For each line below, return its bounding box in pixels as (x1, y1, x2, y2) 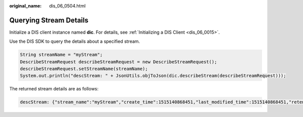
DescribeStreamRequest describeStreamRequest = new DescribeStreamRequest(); (20, 59, 217, 65)
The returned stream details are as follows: (9, 86, 98, 92)
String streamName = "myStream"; (20, 52, 103, 58)
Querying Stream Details (9, 16, 88, 25)
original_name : (9, 3, 42, 9)
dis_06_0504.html (49, 3, 86, 9)
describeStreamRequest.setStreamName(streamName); (20, 66, 148, 72)
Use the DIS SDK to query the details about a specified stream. (9, 38, 140, 45)
